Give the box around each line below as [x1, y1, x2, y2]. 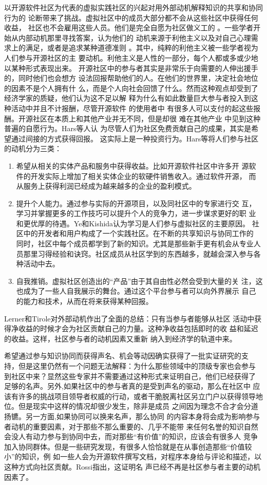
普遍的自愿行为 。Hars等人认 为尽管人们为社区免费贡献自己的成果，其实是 [4, 123, 252, 134]
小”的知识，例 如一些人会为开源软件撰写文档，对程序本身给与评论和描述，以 [4, 451, 262, 462]
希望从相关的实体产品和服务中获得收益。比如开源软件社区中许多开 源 [16, 160, 249, 171]
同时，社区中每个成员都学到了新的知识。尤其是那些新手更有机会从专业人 [16, 238, 261, 249]
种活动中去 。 [16, 258, 60, 269]
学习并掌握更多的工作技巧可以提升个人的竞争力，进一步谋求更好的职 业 [16, 208, 256, 219]
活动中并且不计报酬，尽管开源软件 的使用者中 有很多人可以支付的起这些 [11, 102, 254, 113]
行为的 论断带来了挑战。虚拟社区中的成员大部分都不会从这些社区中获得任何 [4, 12, 258, 23]
